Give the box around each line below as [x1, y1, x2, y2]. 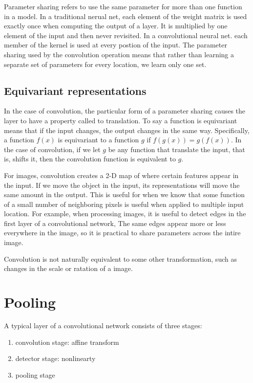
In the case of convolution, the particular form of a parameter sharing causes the [4, 106, 246, 116]
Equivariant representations [4, 83, 147, 98]
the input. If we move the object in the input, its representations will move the [4, 180, 240, 190]
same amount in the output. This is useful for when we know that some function [4, 189, 245, 200]
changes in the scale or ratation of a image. [4, 263, 133, 273]
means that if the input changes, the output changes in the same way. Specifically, [4, 125, 250, 135]
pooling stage [15, 369, 55, 380]
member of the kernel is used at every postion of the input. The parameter [4, 40, 227, 50]
